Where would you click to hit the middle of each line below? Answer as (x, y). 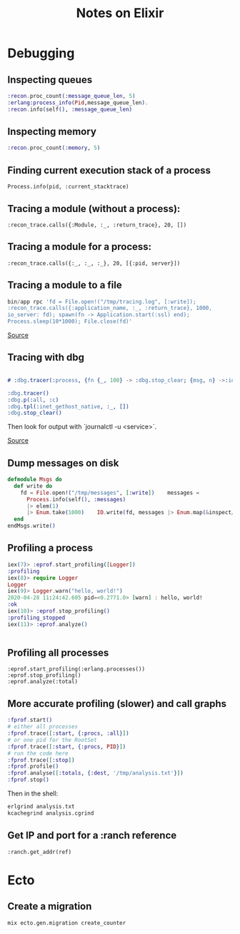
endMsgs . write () (31, 526)
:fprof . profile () (33, 767)
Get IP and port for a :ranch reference (92, 836)
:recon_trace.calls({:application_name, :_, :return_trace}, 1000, (110, 308)
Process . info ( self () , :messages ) (76, 499)
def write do (33, 486)
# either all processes (43, 727)
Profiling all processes (58, 653)
